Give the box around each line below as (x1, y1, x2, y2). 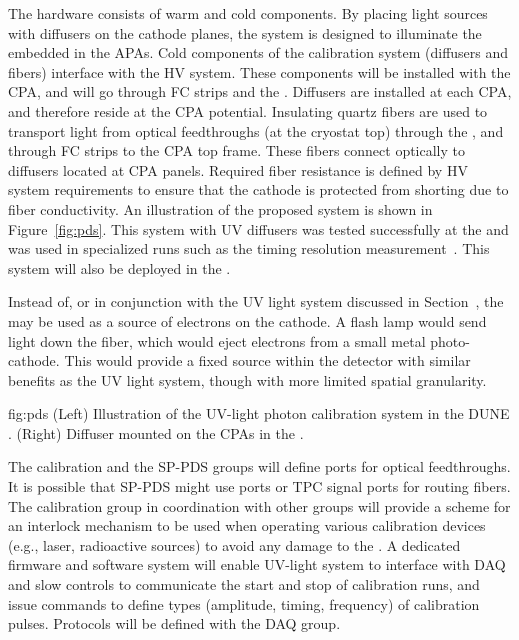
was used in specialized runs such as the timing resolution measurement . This (8, 238, 490, 259)
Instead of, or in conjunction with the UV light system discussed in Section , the (8, 291, 504, 312)
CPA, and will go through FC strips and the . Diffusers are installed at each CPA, (8, 81, 512, 102)
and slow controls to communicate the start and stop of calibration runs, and (8, 574, 480, 595)
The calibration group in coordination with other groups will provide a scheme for (8, 495, 511, 516)
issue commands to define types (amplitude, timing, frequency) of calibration (8, 593, 480, 614)
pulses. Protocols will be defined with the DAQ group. (8, 613, 341, 634)
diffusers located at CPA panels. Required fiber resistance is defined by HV (8, 159, 468, 180)
